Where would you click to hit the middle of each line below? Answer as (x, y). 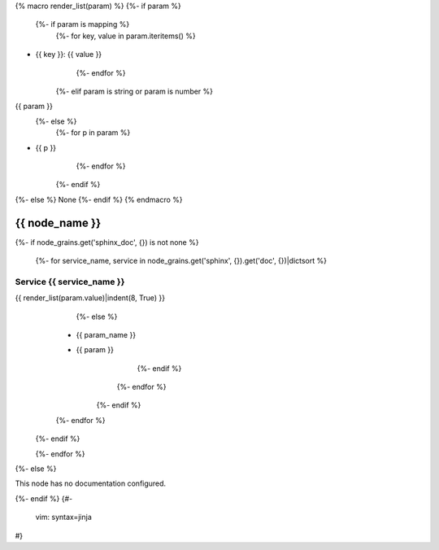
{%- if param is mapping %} (83, 24)
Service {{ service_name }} (70, 282)
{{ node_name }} (58, 223)
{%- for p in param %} (93, 133)
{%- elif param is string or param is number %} (135, 91)
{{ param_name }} (106, 334)
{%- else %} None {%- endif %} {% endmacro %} (99, 199)
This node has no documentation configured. (91, 483)
